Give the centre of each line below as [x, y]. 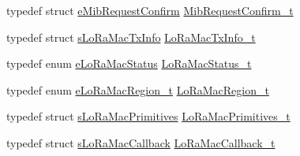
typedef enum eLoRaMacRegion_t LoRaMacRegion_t [138, 89]
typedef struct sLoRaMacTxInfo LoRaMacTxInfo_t [131, 37]
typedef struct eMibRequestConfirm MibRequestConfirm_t [150, 10]
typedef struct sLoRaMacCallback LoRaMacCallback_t [141, 142]
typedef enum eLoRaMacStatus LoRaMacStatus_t [129, 63]
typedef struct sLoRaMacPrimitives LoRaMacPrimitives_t [148, 116]
